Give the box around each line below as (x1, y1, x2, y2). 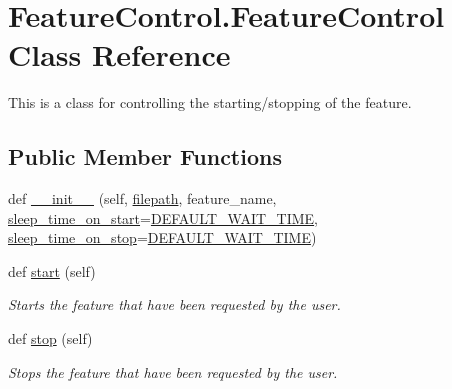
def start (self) (8, 260, 96, 281)
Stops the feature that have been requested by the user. (8, 361, 338, 382)
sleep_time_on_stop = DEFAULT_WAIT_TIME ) (8, 227, 317, 248)
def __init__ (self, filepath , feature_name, (8, 188, 277, 209)
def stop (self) (8, 328, 93, 349)
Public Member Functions (8, 141, 282, 172)
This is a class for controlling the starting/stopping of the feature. (8, 92, 412, 113)
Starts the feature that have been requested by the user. (8, 294, 341, 315)
